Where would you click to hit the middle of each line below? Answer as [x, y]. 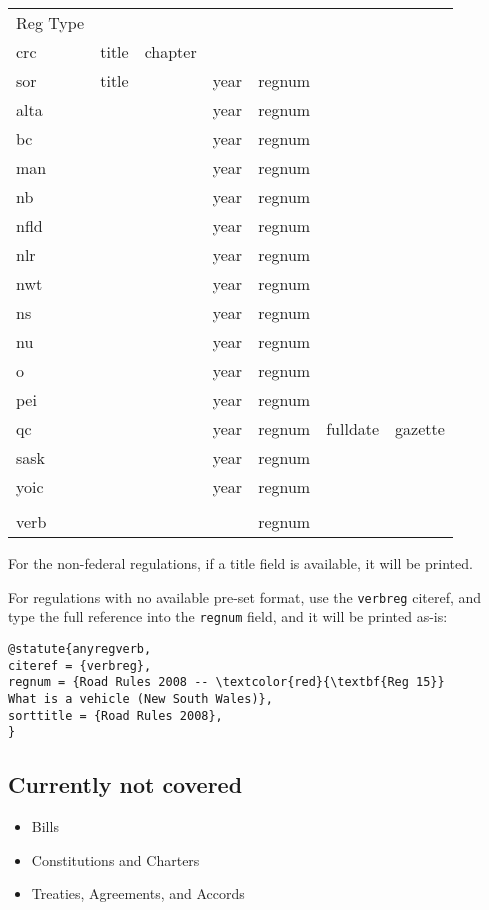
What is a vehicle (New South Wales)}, [140, 698]
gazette [420, 428]
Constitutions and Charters [115, 859]
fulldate [353, 428]
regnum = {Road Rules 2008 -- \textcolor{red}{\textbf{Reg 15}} [226, 682]
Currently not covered [125, 784]
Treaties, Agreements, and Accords [138, 893]
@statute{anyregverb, [80, 648]
